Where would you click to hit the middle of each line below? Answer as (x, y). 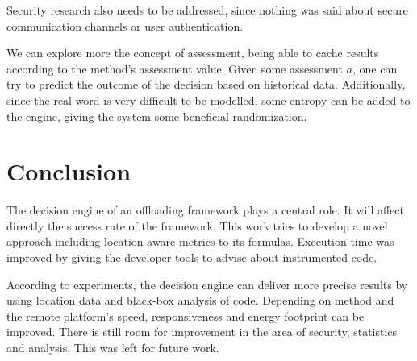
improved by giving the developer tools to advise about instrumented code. (192, 257)
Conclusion (69, 171)
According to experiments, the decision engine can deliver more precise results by (207, 284)
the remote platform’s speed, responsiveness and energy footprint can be (186, 315)
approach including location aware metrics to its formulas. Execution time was (200, 241)
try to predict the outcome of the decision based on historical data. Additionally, (206, 84)
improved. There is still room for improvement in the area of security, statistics (202, 332)
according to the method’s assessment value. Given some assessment (175, 68)
